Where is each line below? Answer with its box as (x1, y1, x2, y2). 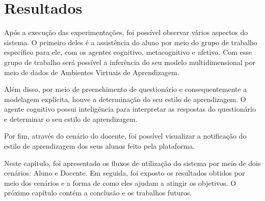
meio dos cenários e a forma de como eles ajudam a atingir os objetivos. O (4, 177, 236, 188)
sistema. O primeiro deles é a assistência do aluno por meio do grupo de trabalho (4, 37, 257, 47)
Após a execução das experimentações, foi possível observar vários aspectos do (4, 27, 248, 38)
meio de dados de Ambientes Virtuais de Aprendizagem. (4, 66, 179, 77)
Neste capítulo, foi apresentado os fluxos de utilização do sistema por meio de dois (4, 157, 261, 168)
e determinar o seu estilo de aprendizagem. (4, 113, 138, 124)
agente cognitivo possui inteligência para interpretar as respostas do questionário (4, 104, 256, 114)
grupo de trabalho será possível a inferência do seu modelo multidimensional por (4, 56, 255, 67)
